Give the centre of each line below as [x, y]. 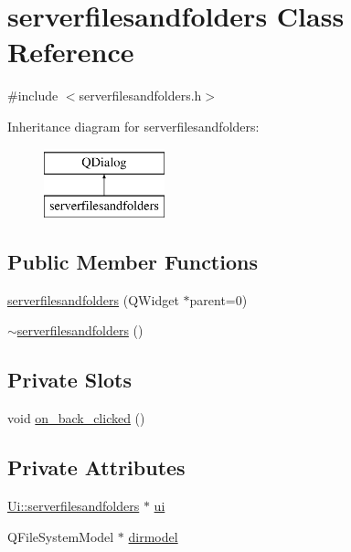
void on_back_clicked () [76, 418]
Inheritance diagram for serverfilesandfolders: [133, 126]
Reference [71, 52]
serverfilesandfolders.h [140, 96]
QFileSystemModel [61, 536]
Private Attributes [96, 467]
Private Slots [69, 380]
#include [33, 96]
